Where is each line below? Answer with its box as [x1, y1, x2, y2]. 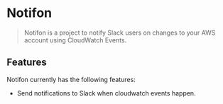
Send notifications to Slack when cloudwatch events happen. [16, 88, 196, 97]
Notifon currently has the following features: [6, 75, 136, 83]
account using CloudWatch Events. [23, 35, 127, 44]
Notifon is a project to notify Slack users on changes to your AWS [23, 28, 216, 37]
